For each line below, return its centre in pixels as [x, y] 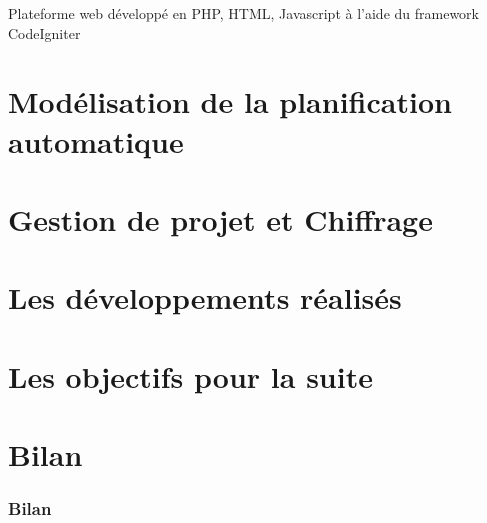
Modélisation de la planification [230, 101]
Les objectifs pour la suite [190, 375]
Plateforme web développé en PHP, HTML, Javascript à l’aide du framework [243, 13]
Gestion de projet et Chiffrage [220, 218]
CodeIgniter [44, 32]
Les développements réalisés [205, 297]
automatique [96, 140]
